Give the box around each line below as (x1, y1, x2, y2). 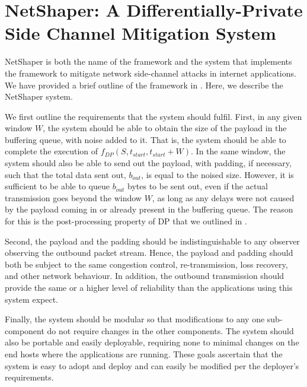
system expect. (5, 293, 58, 305)
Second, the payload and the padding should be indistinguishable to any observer (5, 234, 300, 247)
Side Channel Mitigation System (5, 21, 276, 45)
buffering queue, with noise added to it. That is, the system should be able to (5, 133, 286, 145)
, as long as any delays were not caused (152, 191, 295, 204)
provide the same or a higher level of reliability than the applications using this (5, 281, 293, 293)
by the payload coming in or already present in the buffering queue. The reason (5, 203, 293, 215)
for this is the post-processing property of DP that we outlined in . (5, 215, 247, 227)
